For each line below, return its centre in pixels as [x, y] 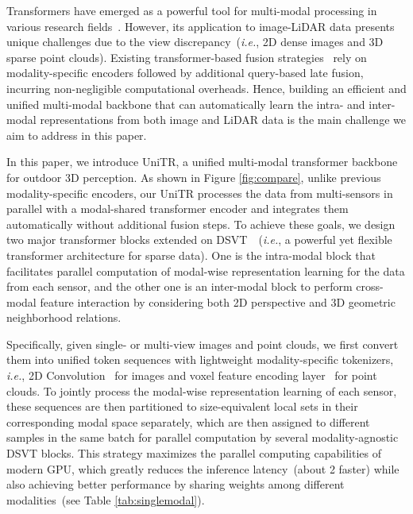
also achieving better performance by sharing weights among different [176, 484]
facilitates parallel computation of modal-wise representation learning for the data [206, 271]
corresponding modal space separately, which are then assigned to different [188, 421]
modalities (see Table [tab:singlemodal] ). [106, 499]
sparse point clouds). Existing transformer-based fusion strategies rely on [187, 57]
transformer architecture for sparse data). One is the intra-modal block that [191, 255]
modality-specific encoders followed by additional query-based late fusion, [185, 73]
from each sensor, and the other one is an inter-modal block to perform [179, 286]
